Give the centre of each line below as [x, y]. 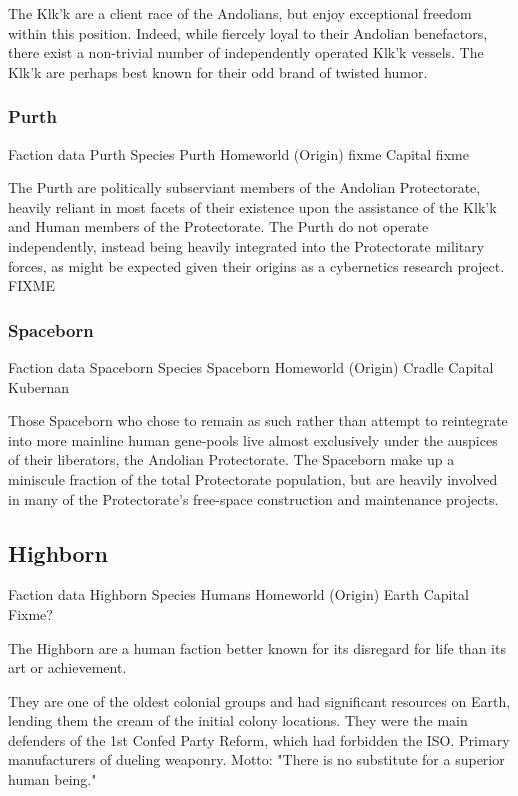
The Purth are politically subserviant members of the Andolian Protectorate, [244, 187]
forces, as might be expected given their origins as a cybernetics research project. [256, 265]
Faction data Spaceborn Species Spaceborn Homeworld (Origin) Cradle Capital [251, 366]
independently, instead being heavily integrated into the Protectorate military [246, 245]
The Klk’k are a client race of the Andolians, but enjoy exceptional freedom [240, 13]
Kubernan [39, 386]
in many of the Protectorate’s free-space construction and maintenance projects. [253, 498]
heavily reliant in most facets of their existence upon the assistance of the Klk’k [252, 206]
